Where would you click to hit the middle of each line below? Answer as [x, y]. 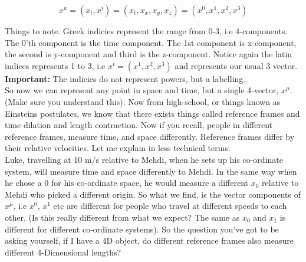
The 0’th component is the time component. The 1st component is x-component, [151, 42]
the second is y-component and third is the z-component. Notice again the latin [149, 54]
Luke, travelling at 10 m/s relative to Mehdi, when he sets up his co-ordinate [144, 159]
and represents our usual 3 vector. [236, 65]
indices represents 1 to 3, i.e [55, 65]
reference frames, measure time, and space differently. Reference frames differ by [150, 136]
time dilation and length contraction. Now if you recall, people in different [139, 125]
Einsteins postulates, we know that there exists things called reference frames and [152, 113]
